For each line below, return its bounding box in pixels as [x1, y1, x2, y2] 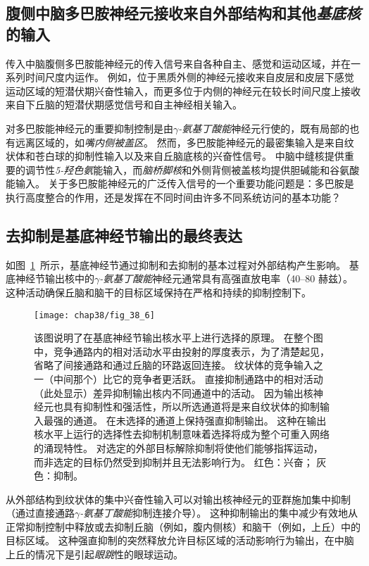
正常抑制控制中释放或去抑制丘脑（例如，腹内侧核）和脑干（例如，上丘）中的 [6, 519, 361, 534]
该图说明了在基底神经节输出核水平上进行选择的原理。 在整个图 [34, 330, 323, 345]
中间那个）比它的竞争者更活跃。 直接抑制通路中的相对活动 [53, 371, 323, 386]
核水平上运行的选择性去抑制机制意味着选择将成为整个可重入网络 [34, 427, 330, 441]
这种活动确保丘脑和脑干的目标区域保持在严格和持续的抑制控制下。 [6, 284, 311, 299]
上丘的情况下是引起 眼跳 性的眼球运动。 [6, 547, 183, 562]
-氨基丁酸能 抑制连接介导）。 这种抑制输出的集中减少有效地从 [80, 505, 358, 520]
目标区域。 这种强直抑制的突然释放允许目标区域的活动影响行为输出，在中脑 [6, 533, 354, 548]
